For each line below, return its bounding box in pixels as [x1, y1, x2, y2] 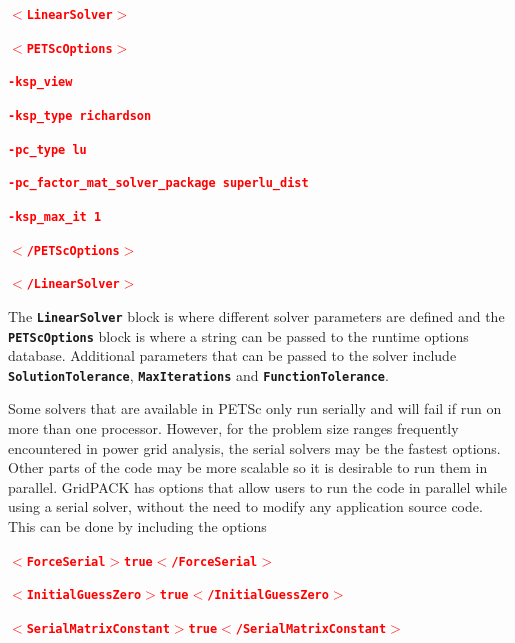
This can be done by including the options [8, 516, 267, 537]
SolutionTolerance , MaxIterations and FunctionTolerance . [8, 364, 389, 385]
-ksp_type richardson [8, 108, 152, 123]
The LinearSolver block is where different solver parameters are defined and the [8, 305, 505, 326]
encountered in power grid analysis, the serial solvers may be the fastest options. [8, 437, 501, 458]
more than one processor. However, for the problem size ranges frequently [8, 418, 459, 439]
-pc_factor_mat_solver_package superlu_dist [8, 176, 309, 191]
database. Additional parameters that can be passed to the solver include [8, 345, 457, 366]
